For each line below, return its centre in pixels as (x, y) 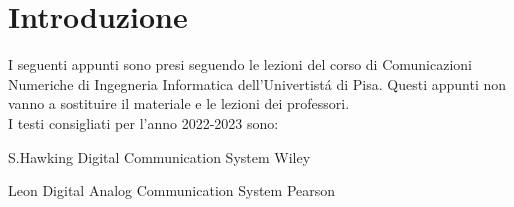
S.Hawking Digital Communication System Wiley (159, 156)
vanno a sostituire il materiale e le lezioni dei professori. (179, 103)
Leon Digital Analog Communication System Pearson (172, 190)
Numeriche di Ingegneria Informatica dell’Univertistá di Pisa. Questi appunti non (257, 83)
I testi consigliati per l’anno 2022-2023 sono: (143, 122)
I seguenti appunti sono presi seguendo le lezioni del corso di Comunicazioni (240, 64)
